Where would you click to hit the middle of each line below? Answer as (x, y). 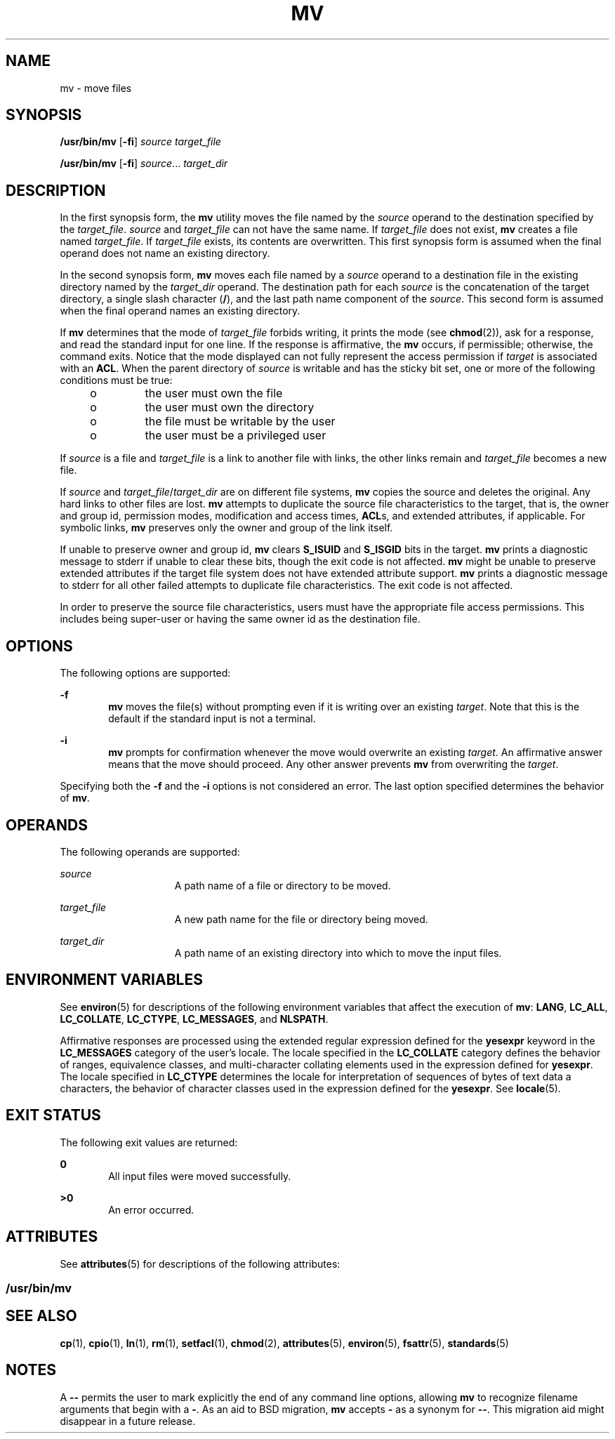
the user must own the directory (230, 407)
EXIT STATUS (53, 1115)
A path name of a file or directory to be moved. (283, 885)
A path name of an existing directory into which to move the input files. (338, 953)
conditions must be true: (116, 380)
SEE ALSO (41, 1316)
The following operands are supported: (150, 851)
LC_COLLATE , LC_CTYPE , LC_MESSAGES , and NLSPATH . (194, 1019)
